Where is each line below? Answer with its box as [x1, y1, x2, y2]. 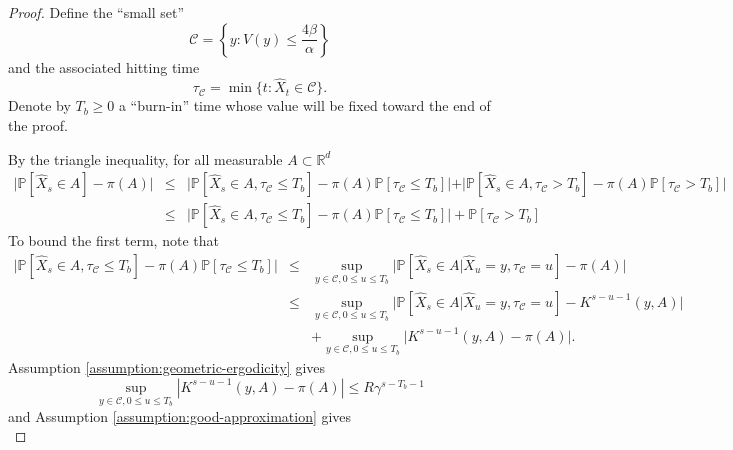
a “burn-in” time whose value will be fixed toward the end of [118, 95, 491, 116]
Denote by [8, 95, 71, 116]
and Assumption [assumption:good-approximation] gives [8, 405, 352, 426]
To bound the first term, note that [8, 230, 219, 251]
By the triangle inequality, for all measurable [8, 148, 283, 169]
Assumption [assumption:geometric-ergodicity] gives [8, 357, 326, 378]
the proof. [8, 115, 68, 135]
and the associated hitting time [8, 56, 200, 77]
